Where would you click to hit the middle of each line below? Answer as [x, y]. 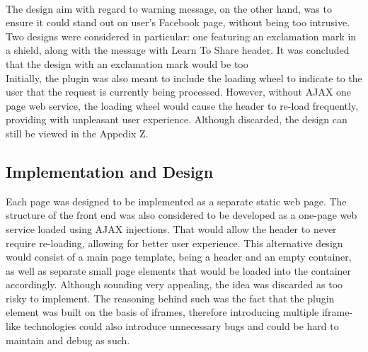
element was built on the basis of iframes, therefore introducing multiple [162, 312]
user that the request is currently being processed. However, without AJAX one [179, 92]
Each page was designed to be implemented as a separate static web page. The [176, 201]
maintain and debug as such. [68, 340]
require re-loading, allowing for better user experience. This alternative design [174, 243]
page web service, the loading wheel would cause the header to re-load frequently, [182, 105]
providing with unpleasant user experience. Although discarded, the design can [177, 119]
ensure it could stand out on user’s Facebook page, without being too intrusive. [178, 22]
